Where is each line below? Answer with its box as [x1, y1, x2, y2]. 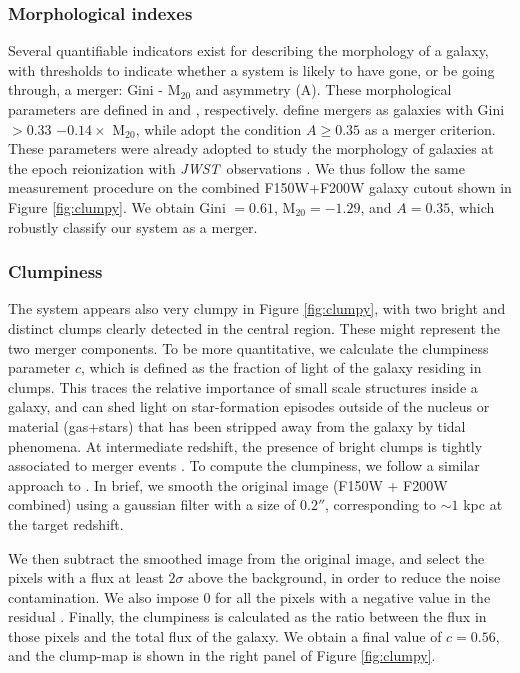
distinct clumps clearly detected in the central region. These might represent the [8, 317, 501, 338]
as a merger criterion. [364, 118, 496, 139]
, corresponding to [325, 494, 437, 515]
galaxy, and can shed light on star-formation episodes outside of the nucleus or [8, 396, 490, 417]
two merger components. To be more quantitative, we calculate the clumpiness [8, 337, 489, 358]
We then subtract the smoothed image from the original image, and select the [8, 547, 485, 568]
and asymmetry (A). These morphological [195, 79, 452, 100]
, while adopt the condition [135, 118, 302, 139]
